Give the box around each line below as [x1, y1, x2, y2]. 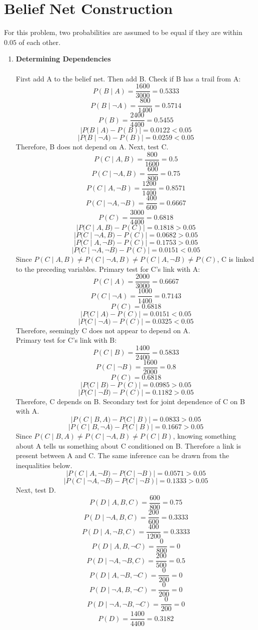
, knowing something [172, 431, 236, 441]
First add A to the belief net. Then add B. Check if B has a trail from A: [15, 73, 241, 83]
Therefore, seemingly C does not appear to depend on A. [15, 325, 190, 335]
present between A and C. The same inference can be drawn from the [15, 450, 229, 461]
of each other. [18, 36, 60, 47]
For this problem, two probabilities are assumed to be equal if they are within [4, 27, 242, 37]
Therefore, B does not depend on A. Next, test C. [15, 141, 168, 152]
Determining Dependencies [15, 53, 111, 64]
